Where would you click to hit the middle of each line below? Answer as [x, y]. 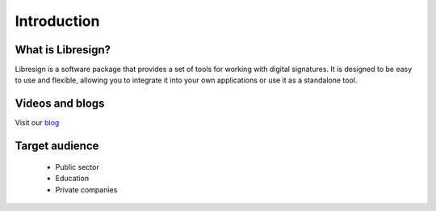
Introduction [57, 21]
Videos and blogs [60, 104]
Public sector [78, 167]
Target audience [57, 146]
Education [72, 179]
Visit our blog [37, 123]
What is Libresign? [63, 50]
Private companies [86, 189]
